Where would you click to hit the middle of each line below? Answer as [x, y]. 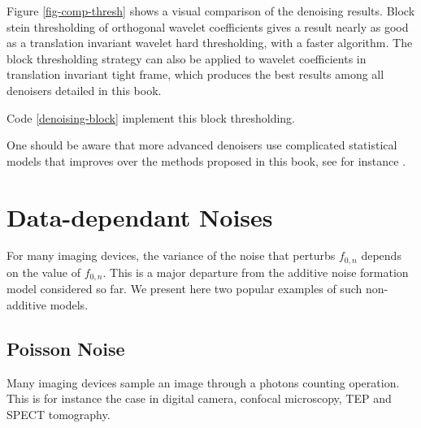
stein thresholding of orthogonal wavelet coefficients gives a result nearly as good [208, 26]
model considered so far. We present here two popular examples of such [184, 289]
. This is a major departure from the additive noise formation [256, 272]
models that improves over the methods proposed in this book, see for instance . [206, 160]
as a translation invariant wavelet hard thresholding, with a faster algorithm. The [210, 43]
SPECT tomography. [59, 414]
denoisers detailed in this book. [84, 90]
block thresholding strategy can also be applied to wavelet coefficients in [187, 58]
